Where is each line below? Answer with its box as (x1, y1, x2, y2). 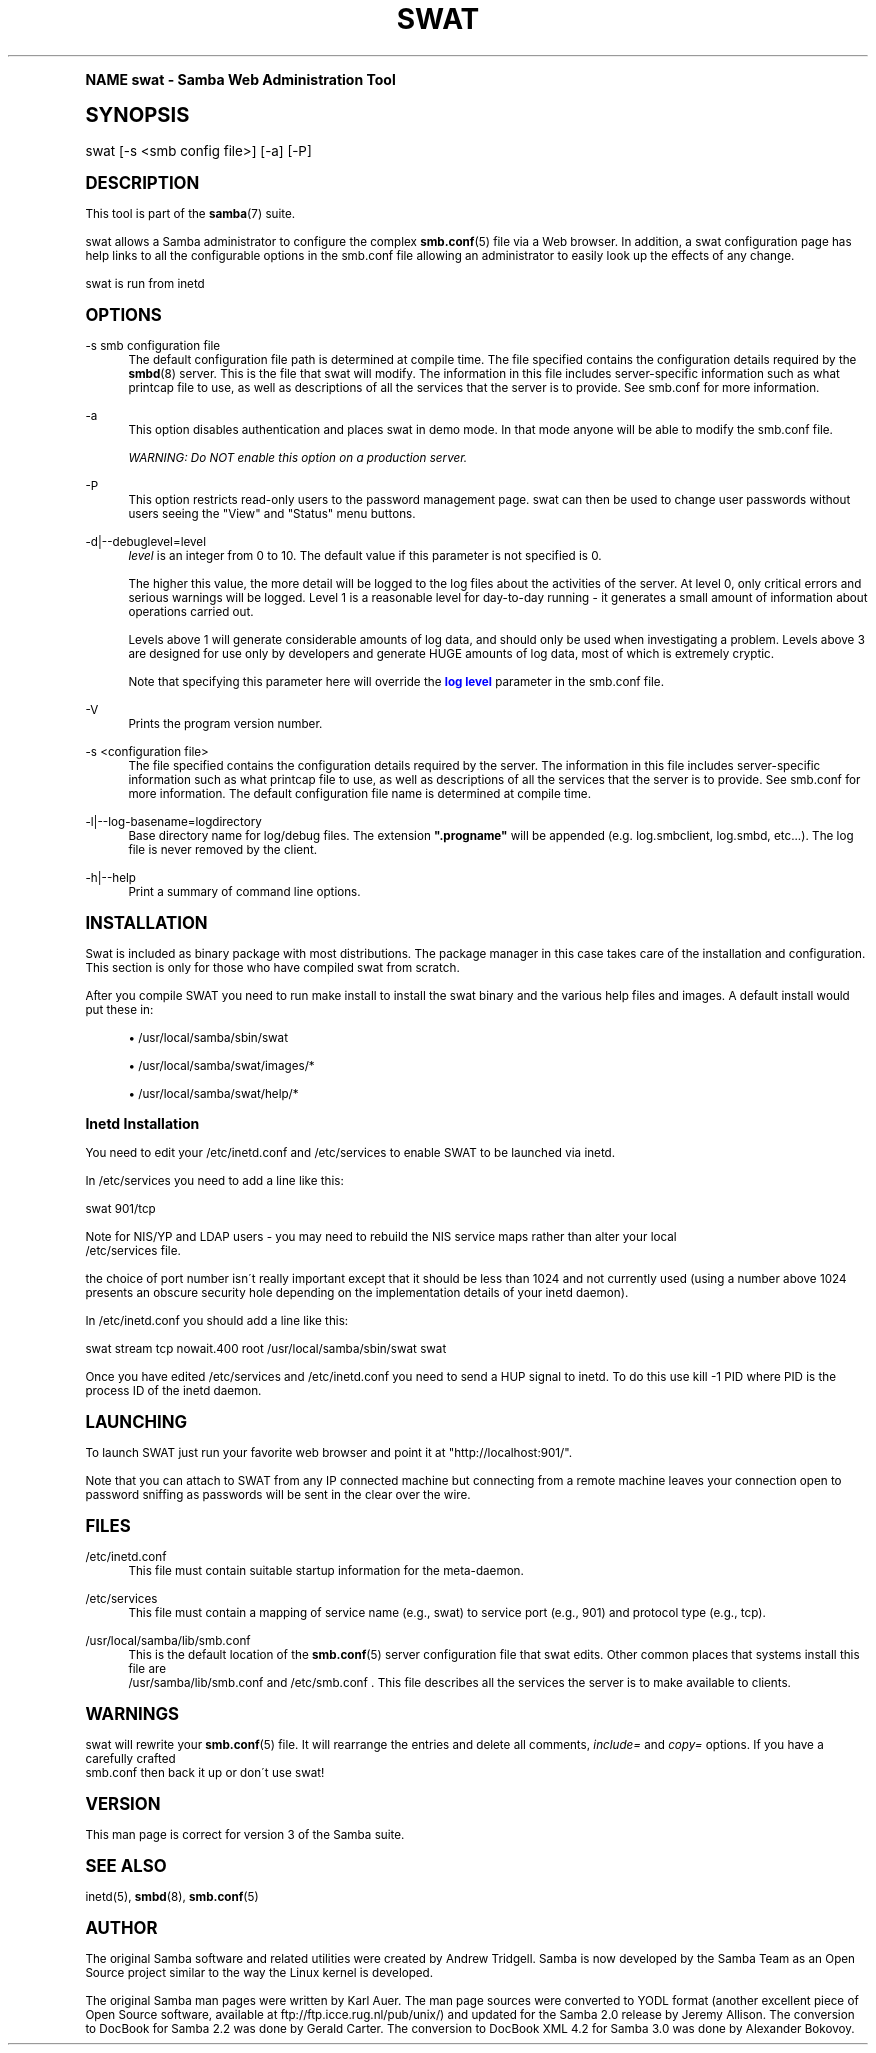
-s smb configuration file (85, 338, 221, 353)
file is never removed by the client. (128, 842, 318, 857)
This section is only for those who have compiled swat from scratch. (85, 960, 460, 975)
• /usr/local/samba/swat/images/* (128, 1058, 315, 1073)
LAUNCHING (85, 1411, 188, 1432)
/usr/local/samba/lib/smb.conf (85, 1633, 251, 1648)
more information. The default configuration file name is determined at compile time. (128, 786, 592, 801)
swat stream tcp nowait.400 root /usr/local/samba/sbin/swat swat (85, 1341, 447, 1356)
